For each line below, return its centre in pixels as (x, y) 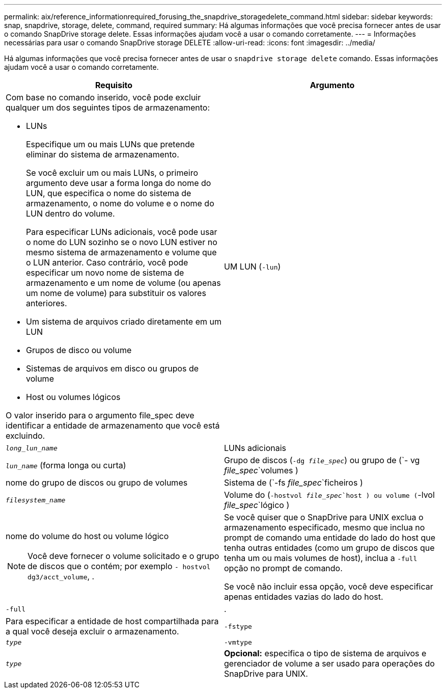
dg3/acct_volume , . (61, 576)
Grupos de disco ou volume (79, 350)
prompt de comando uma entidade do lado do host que (330, 538)
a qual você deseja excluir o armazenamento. (92, 631)
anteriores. (47, 303)
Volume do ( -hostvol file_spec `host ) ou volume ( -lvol (329, 495)
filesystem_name (36, 500)
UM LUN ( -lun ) (253, 266)
